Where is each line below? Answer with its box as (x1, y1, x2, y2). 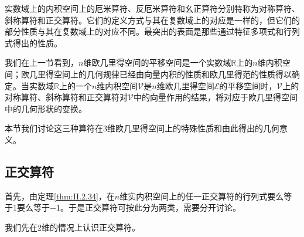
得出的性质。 (12, 36, 62, 49)
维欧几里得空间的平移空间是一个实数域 (83, 56, 231, 69)
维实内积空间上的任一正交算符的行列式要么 (119, 189, 284, 202)
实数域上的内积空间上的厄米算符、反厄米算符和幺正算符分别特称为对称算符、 (5, 2, 300, 14)
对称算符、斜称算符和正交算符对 (5, 91, 128, 103)
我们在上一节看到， (5, 56, 78, 69)
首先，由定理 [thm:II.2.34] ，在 (5, 189, 115, 202)
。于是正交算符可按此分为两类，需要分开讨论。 (60, 201, 241, 214)
